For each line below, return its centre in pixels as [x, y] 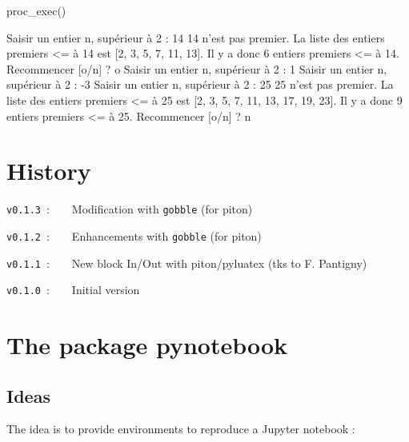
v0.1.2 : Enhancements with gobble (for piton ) [134, 235]
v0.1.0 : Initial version [73, 290]
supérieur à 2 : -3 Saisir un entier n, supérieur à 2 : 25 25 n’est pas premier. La [200, 84]
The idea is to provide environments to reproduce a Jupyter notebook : [181, 429]
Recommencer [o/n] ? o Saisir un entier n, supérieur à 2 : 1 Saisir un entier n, [197, 68]
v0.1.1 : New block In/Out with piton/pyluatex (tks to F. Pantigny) [187, 263]
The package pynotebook [147, 345]
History [49, 171]
